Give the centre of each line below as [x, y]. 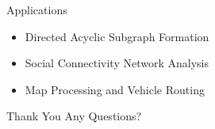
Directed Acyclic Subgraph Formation [117, 36]
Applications [37, 9]
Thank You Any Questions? [74, 116]
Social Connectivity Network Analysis [117, 63]
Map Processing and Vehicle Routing [115, 89]
